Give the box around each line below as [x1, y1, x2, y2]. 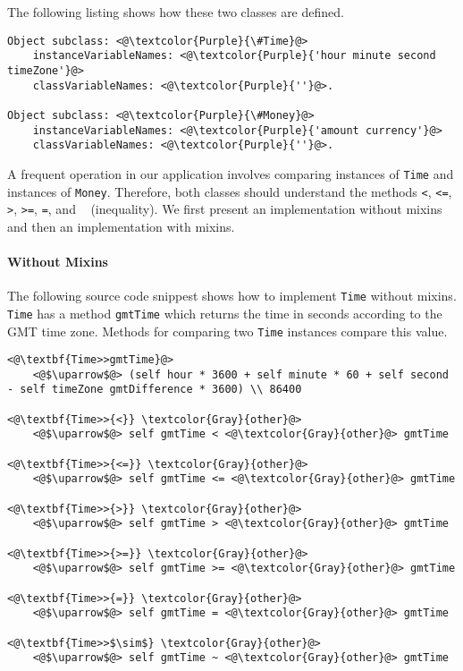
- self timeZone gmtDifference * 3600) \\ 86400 [7, 383, 302, 396]
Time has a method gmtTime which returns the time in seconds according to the [7, 303, 442, 322]
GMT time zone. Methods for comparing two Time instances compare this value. [7, 321, 448, 340]
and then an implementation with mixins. [7, 217, 235, 235]
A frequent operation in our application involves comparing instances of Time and [7, 164, 454, 183]
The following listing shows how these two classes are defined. [7, 3, 344, 21]
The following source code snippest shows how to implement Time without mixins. [7, 286, 457, 305]
